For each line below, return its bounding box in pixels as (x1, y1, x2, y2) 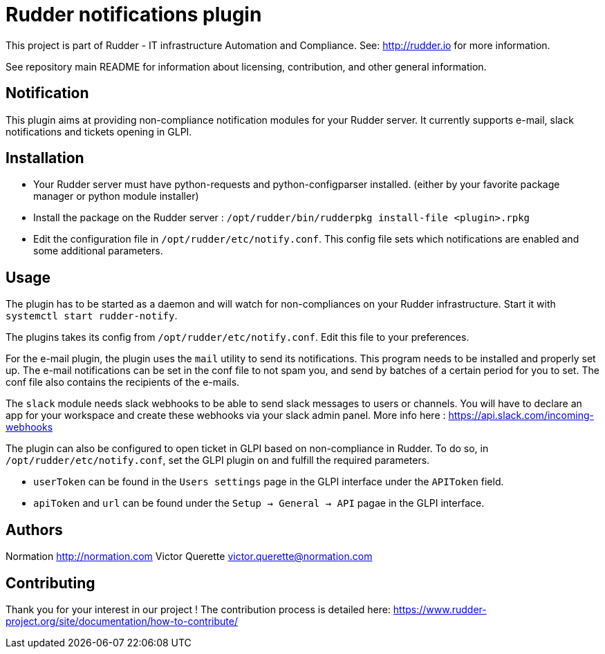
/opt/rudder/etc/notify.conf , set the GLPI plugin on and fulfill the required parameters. (6, 454, 430, 467)
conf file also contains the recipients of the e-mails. (6, 376, 240, 389)
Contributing (6, 574, 95, 592)
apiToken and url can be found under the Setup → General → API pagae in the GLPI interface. (33, 497, 485, 510)
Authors (6, 521, 63, 539)
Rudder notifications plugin (6, 3, 262, 26)
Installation (6, 149, 84, 167)
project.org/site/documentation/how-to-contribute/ (6, 615, 238, 627)
